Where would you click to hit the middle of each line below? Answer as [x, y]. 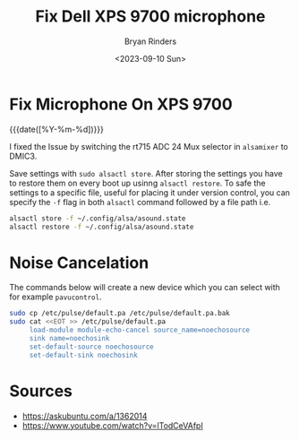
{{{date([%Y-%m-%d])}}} [57, 129]
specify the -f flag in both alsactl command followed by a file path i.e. [140, 202]
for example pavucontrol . [56, 297]
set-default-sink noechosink [84, 355]
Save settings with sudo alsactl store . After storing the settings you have [146, 173]
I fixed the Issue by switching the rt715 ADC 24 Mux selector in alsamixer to [149, 146]
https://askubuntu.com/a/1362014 [85, 416]
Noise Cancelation [79, 263]
